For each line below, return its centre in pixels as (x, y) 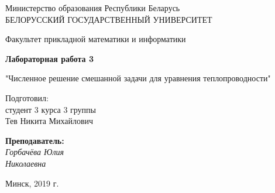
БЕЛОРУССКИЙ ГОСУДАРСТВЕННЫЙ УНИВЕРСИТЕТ (109, 19)
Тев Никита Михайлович (49, 121)
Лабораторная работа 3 (50, 58)
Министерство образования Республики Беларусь (93, 8)
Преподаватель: (35, 140)
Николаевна (26, 163)
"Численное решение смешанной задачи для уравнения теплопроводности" (138, 78)
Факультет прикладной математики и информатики (96, 39)
